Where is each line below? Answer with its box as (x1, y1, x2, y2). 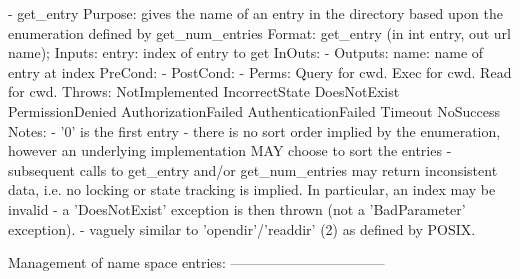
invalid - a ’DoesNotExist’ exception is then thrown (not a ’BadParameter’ (8, 198, 466, 219)
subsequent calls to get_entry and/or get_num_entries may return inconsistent (8, 159, 498, 180)
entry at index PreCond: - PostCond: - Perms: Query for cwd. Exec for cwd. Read (8, 61, 512, 82)
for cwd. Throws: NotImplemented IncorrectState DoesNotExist (8, 81, 400, 102)
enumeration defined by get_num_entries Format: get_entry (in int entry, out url (8, 22, 511, 43)
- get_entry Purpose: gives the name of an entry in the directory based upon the (8, 3, 503, 23)
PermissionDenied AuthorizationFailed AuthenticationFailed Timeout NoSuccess (8, 100, 500, 121)
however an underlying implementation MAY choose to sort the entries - (8, 140, 452, 161)
